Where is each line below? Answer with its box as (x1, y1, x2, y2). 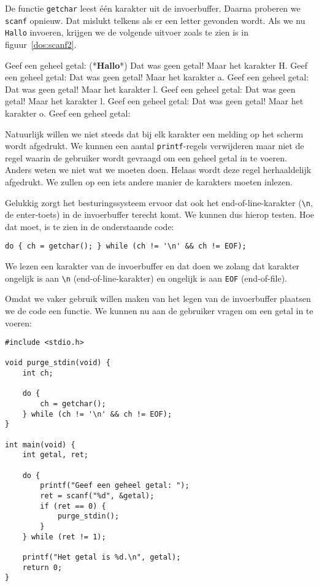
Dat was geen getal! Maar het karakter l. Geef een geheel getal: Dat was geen (5, 82, 296, 95)
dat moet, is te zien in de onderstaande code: (5, 220, 174, 233)
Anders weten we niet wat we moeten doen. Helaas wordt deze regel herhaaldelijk (5, 163, 312, 176)
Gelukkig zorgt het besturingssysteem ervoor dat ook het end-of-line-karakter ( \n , (5, 196, 313, 209)
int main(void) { (5, 440, 75, 449)
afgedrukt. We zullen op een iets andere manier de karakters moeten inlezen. (5, 175, 293, 188)
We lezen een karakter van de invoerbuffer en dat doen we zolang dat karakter (5, 260, 300, 272)
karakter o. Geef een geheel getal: (5, 106, 131, 119)
